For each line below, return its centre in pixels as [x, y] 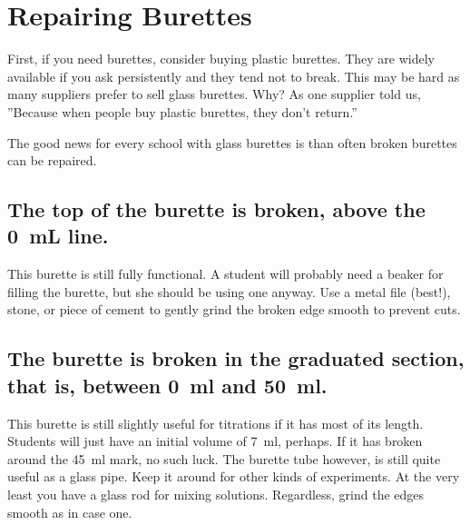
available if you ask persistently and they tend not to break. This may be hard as [234, 76]
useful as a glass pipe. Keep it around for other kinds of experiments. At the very [234, 476]
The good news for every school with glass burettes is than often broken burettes [232, 142]
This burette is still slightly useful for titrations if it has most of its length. [215, 423]
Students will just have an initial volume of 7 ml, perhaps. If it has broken [215, 441]
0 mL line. [58, 236]
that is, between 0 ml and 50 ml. [167, 385]
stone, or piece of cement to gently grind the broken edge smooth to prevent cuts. [234, 309]
